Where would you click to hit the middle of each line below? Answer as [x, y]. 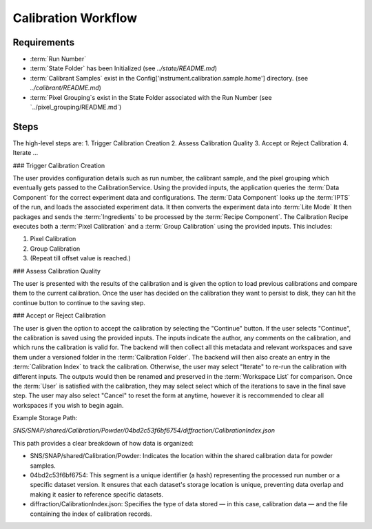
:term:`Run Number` [58, 59]
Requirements [44, 42]
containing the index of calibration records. [91, 514]
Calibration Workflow [75, 18]
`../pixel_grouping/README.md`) [76, 107]
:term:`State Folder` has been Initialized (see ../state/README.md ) [123, 68]
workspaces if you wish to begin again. [68, 405]
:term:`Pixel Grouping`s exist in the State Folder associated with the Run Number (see [151, 97]
